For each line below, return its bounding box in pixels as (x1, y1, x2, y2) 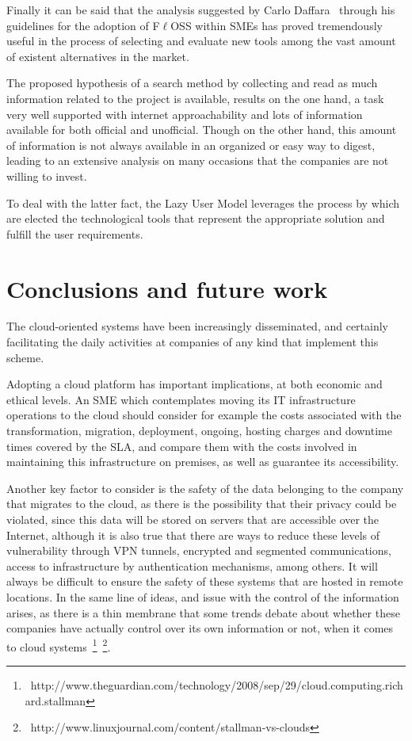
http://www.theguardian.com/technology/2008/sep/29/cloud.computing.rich (30, 676, 403, 693)
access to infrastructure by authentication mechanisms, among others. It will (6, 557, 378, 574)
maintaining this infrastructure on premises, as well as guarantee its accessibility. (6, 453, 399, 470)
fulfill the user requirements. (6, 225, 143, 242)
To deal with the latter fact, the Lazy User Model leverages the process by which (6, 194, 400, 211)
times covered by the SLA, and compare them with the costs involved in (6, 437, 357, 454)
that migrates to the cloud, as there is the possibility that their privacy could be (6, 495, 397, 512)
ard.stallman (25, 692, 86, 709)
